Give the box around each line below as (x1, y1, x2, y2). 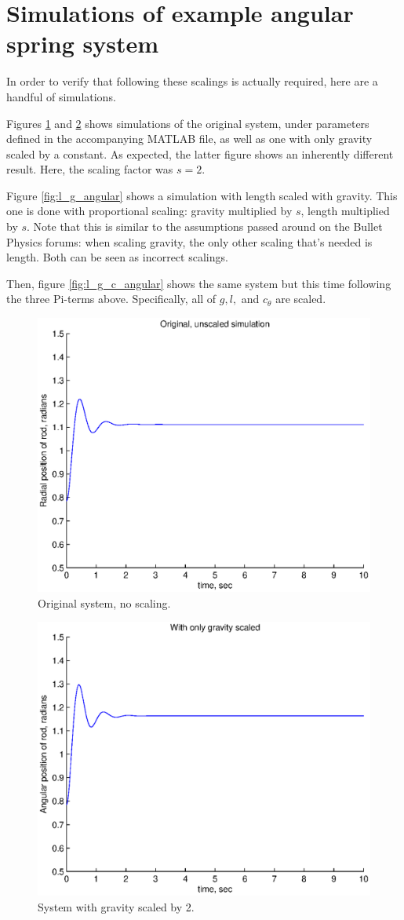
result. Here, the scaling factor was (6, 161, 173, 177)
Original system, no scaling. (38, 594, 171, 611)
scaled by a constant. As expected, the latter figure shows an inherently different (6, 145, 394, 162)
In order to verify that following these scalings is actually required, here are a (6, 73, 378, 89)
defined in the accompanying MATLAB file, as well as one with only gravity (6, 130, 373, 147)
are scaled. (275, 290, 326, 307)
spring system (6, 27, 159, 60)
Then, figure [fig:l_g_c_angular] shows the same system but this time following (6, 275, 391, 291)
